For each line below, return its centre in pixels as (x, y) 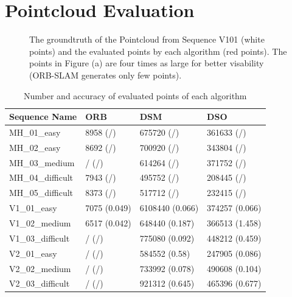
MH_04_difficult (41, 177)
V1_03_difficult (40, 238)
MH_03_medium (42, 162)
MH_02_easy (35, 147)
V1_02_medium (40, 223)
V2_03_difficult (40, 283)
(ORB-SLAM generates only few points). (106, 75)
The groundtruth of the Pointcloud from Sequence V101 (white (147, 39)
